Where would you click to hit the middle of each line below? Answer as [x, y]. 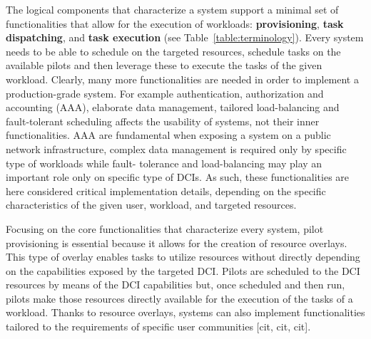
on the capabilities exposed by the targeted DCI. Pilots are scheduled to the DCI [183, 270]
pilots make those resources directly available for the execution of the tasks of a [179, 298]
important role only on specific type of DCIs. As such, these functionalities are [178, 177]
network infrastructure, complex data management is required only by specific [176, 148]
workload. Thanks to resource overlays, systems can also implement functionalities [185, 312]
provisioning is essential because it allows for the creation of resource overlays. [177, 242]
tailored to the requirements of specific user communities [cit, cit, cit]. [158, 327]
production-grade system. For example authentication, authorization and [165, 93]
